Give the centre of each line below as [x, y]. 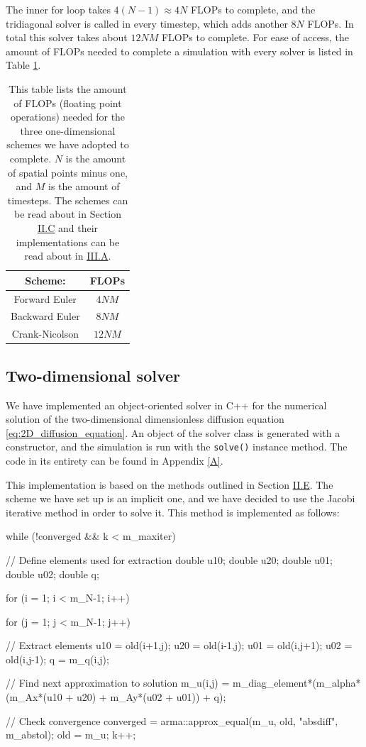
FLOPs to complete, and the [253, 9]
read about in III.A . [68, 256]
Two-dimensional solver [93, 375]
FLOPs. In [331, 23]
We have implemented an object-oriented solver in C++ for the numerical [166, 405]
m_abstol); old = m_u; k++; [71, 735]
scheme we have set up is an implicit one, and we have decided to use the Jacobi [181, 498]
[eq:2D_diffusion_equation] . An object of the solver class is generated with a [173, 432]
